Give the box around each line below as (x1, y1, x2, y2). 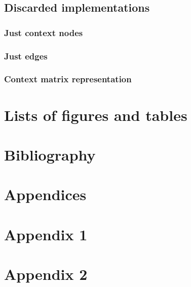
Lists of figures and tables (4, 104, 187, 125)
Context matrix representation (4, 73, 132, 85)
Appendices (4, 184, 87, 205)
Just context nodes (4, 26, 83, 39)
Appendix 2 (4, 264, 88, 284)
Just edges (4, 49, 48, 62)
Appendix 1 (4, 224, 88, 244)
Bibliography (4, 144, 96, 165)
